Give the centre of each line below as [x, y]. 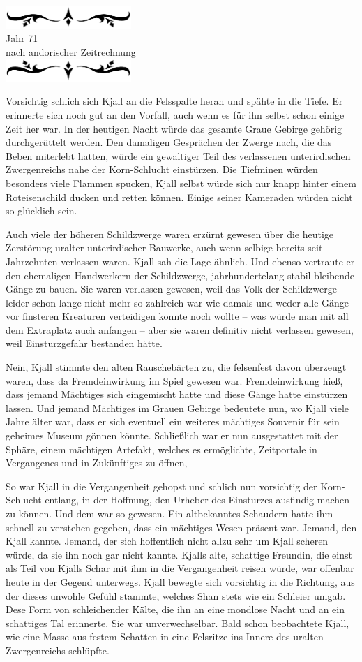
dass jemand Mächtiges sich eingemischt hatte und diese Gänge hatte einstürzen [177, 394]
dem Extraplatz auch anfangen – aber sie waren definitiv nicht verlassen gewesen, [180, 329]
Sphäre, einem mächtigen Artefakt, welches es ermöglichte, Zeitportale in [161, 449]
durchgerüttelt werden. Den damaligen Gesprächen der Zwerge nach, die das [169, 142]
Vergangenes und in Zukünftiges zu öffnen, [97, 463]
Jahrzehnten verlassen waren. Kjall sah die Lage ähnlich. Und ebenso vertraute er [180, 261]
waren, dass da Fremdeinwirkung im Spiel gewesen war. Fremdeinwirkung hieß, [174, 380]
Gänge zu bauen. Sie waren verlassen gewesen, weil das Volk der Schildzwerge [171, 289]
